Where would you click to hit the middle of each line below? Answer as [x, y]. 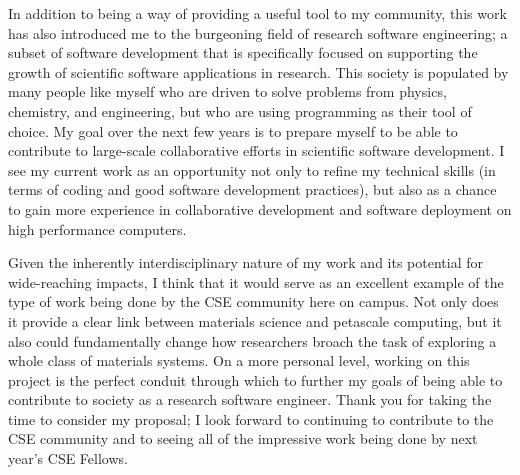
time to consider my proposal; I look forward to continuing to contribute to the [251, 418]
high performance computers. [97, 228]
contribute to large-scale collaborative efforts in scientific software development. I [256, 150]
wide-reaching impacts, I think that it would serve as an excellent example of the [256, 281]
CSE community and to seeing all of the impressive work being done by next [243, 438]
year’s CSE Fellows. [68, 458]
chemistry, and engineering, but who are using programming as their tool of [240, 110]
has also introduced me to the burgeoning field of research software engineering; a [258, 32]
